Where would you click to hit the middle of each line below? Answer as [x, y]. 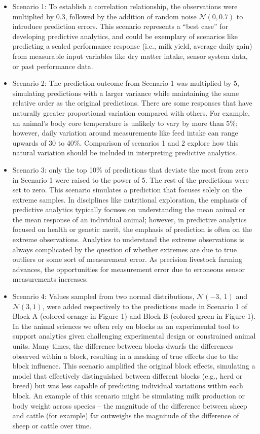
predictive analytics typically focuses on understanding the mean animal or [129, 209]
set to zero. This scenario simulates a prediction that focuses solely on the [127, 190]
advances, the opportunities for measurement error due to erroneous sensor [128, 269]
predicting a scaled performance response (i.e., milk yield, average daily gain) [132, 46]
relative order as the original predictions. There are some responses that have [132, 103]
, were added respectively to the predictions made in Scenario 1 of [145, 306]
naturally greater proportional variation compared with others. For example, [131, 112]
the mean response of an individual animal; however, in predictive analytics [129, 219]
